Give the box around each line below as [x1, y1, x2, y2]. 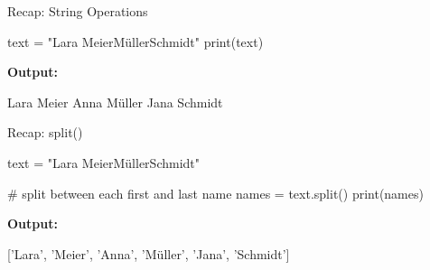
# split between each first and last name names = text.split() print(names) [7, 183, 424, 202]
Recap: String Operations [7, 2, 148, 20]
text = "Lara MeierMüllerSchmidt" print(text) [7, 32, 264, 51]
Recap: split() [7, 123, 83, 142]
